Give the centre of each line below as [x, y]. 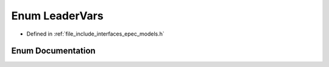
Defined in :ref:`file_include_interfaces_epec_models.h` [95, 34]
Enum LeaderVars [57, 16]
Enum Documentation [53, 51]
